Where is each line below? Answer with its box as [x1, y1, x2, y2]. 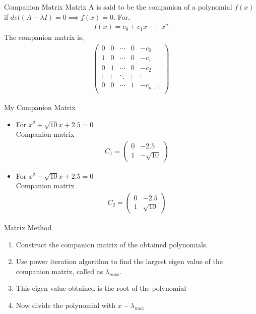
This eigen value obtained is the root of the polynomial [16, 283, 186, 293]
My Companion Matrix [4, 101, 76, 112]
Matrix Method [4, 222, 52, 232]
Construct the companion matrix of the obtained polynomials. [16, 239, 208, 249]
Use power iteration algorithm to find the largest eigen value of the [16, 256, 223, 267]
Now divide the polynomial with [16, 299, 115, 310]
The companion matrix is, [4, 32, 84, 42]
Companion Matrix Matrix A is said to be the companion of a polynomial [4, 2, 232, 12]
